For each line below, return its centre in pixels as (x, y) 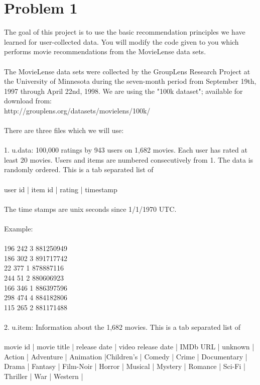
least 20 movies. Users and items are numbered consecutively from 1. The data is (129, 159)
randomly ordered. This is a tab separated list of (79, 169)
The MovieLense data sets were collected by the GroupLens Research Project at (127, 71)
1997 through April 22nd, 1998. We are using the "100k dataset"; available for (123, 91)
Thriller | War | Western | (44, 376)
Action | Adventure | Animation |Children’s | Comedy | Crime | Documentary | (126, 356)
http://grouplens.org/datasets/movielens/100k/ (77, 110)
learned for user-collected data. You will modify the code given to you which (121, 41)
